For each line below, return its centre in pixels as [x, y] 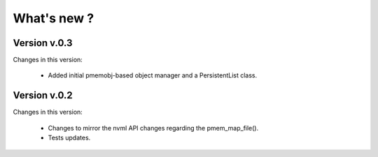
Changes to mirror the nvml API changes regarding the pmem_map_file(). [153, 128]
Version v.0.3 [43, 43]
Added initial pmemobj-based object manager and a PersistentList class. [153, 75]
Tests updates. [69, 138]
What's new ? [54, 18]
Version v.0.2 [43, 95]
